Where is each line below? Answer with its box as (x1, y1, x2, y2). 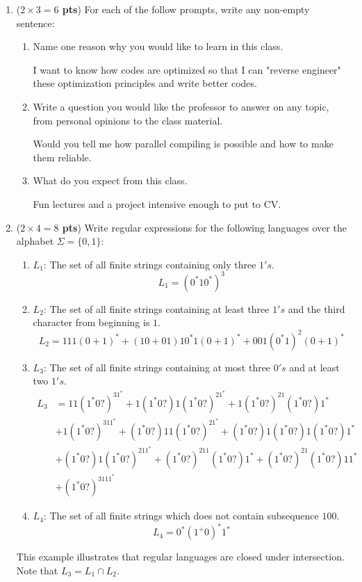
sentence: (16, 15, 55, 30)
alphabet (16, 234, 54, 248)
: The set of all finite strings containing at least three (43, 301, 270, 316)
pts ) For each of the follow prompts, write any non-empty (62, 2, 310, 16)
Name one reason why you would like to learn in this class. (33, 39, 283, 54)
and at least (289, 359, 340, 374)
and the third (288, 301, 345, 316)
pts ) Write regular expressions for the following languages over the (62, 220, 347, 234)
